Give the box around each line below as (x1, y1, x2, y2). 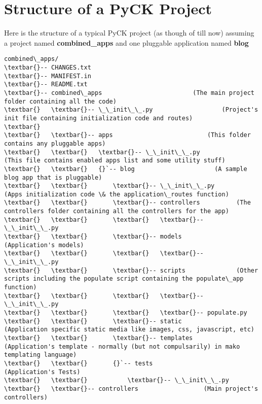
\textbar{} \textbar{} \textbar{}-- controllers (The (4, 199, 251, 207)
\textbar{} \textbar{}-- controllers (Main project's (4, 385, 258, 392)
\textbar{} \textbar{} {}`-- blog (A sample (4, 165, 247, 173)
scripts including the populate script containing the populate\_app (4, 275, 244, 283)
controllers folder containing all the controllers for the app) (4, 208, 229, 215)
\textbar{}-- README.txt (4, 81, 88, 88)
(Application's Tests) (4, 368, 81, 376)
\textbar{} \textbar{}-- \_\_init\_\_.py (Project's (4, 106, 258, 114)
